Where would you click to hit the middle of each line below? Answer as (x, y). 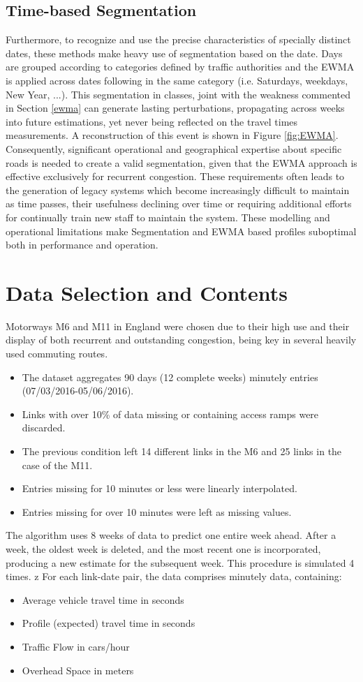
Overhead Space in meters (78, 670)
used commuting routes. (57, 354)
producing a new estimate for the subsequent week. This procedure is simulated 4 (180, 562)
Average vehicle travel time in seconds (103, 599)
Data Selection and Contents (147, 292)
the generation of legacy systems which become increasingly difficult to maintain (178, 190)
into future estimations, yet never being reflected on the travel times (152, 121)
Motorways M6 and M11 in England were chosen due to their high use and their (178, 326)
